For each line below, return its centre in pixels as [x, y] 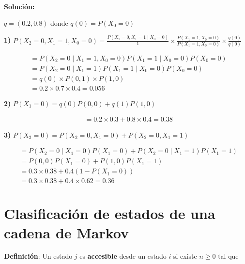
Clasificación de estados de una [110, 213]
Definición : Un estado [38, 256]
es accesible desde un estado [123, 256]
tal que [228, 256]
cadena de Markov [67, 232]
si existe [185, 256]
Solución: [19, 6]
